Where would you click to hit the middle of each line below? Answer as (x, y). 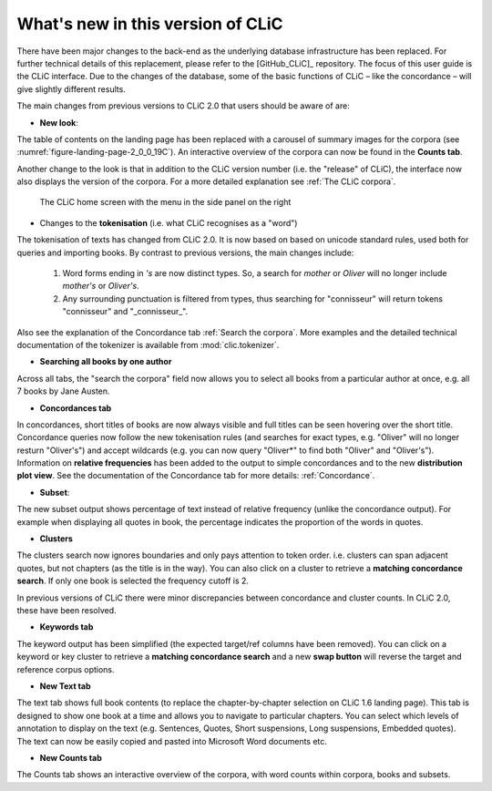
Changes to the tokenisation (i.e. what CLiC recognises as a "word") (169, 222)
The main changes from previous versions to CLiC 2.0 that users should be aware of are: (183, 106)
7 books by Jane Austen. (63, 391)
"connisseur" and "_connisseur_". (125, 312)
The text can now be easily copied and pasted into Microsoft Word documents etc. (172, 741)
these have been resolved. (67, 610)
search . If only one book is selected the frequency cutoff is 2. (133, 581)
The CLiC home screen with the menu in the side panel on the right (165, 202)
